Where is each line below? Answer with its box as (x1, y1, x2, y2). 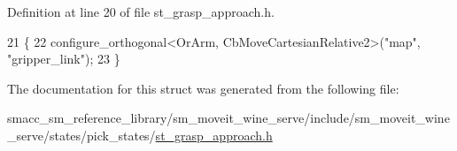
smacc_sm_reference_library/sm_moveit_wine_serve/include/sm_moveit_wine (7, 109, 450, 127)
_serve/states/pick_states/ (7, 125, 156, 144)
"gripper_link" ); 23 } (7, 49, 120, 68)
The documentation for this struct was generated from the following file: (7, 79, 399, 97)
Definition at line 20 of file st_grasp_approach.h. (7, 3, 275, 20)
